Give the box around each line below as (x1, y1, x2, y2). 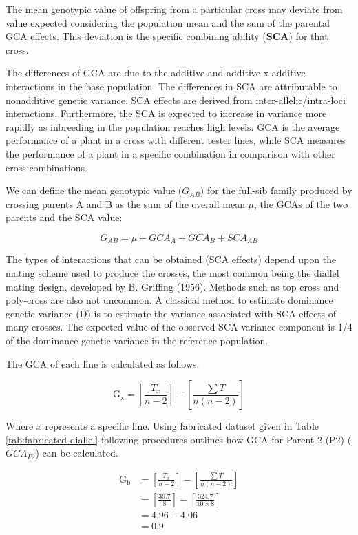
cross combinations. (6, 160, 87, 174)
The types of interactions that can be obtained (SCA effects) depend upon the (6, 252, 337, 266)
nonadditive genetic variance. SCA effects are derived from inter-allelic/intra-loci (6, 92, 346, 107)
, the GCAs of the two (254, 196, 348, 211)
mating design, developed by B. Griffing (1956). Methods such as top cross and (6, 279, 339, 293)
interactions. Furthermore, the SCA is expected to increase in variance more (6, 106, 327, 120)
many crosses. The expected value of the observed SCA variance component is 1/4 (6, 319, 352, 334)
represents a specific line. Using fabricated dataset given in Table (45, 419, 319, 433)
